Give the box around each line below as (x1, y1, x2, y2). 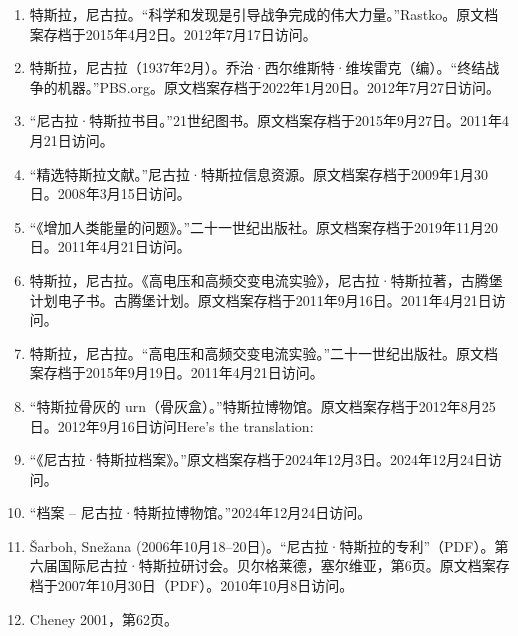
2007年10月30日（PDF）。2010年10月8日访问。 (57, 575, 354, 596)
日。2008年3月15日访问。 (29, 183, 191, 204)
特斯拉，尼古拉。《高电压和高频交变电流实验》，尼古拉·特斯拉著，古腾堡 (29, 269, 503, 290)
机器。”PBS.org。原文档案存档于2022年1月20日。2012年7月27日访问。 (57, 76, 501, 97)
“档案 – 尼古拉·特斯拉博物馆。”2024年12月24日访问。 (29, 502, 372, 523)
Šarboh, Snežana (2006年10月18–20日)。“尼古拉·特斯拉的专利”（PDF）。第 (29, 535, 509, 556)
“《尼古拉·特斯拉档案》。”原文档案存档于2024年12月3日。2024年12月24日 (29, 449, 488, 470)
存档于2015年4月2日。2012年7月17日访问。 (43, 23, 317, 44)
